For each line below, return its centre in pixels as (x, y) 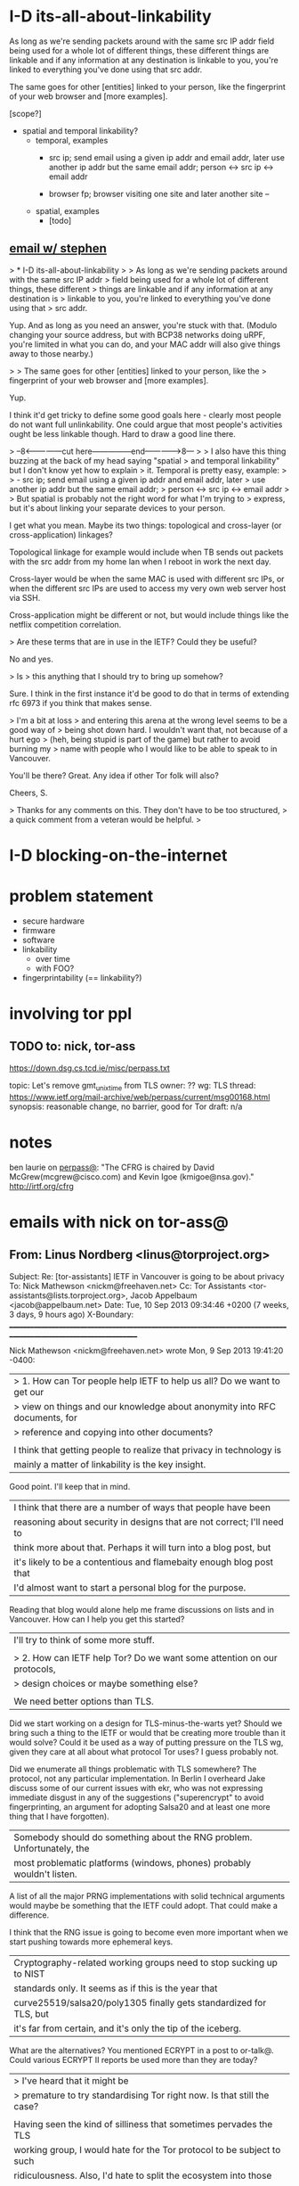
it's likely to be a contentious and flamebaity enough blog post (144, 1562)
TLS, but (31, 2014)
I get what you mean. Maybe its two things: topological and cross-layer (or (145, 525)
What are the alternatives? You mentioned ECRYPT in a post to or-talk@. (141, 2050)
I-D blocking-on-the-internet (118, 855)
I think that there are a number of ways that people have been (142, 1507)
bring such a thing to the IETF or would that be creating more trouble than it (148, 1732)
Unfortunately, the (52, 1848)
